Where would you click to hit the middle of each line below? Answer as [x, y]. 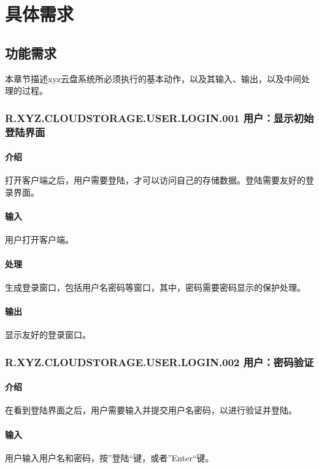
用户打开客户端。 [39, 240]
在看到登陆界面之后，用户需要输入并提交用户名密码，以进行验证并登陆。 [151, 410]
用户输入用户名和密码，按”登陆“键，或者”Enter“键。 [110, 457]
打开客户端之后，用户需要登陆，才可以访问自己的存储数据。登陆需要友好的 [155, 180]
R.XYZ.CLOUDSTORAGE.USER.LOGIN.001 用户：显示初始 [159, 117]
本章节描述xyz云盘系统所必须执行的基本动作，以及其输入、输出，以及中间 [153, 78]
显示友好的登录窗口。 [48, 335]
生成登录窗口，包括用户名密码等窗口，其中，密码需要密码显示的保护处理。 [155, 287]
